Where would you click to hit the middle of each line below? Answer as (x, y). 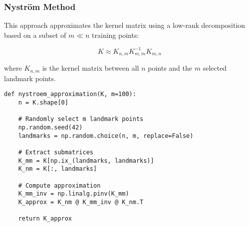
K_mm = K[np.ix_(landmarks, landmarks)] (86, 161)
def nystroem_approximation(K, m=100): (70, 94)
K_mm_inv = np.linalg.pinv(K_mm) (74, 194)
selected (215, 68)
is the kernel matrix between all (91, 68)
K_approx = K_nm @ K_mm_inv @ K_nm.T (81, 202)
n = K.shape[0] (43, 103)
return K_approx (45, 219)
